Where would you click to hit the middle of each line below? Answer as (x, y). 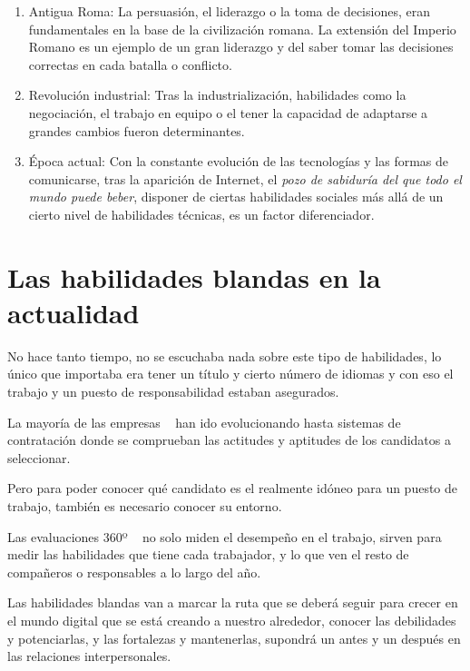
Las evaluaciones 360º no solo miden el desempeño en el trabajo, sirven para (225, 536)
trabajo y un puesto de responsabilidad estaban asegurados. (173, 392)
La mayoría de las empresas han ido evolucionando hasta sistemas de (204, 422)
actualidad (73, 312)
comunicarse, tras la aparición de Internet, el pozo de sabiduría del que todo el (245, 178)
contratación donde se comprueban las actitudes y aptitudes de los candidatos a (229, 440)
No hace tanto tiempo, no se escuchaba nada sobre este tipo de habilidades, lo (225, 355)
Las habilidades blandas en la (194, 276)
